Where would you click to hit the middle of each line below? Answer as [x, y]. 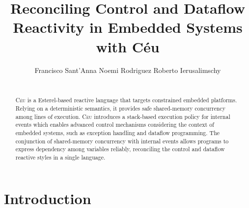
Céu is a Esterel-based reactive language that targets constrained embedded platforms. [126, 100]
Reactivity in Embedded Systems [128, 27]
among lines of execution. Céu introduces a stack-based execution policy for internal [123, 116]
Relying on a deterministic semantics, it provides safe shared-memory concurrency [120, 108]
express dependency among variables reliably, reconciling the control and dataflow [120, 149]
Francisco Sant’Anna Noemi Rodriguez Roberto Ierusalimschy [128, 70]
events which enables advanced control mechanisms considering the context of [115, 125]
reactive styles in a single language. [60, 157]
